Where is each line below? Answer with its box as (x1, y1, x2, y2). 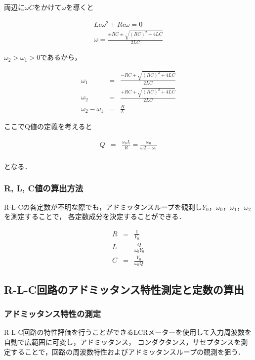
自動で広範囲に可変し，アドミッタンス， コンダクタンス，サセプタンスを (4, 336, 241, 347)
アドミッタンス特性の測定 (4, 308, 101, 320)
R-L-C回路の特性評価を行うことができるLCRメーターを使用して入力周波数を (4, 327, 252, 337)
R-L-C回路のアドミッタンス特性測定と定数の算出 (4, 281, 244, 297)
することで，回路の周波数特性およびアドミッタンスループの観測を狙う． (10, 346, 245, 357)
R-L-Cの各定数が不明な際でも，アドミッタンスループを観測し (4, 201, 202, 212)
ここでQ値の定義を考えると (4, 121, 92, 132)
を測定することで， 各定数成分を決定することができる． (4, 211, 186, 222)
